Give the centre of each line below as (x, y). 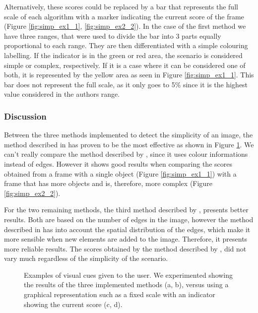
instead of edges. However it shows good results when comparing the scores (118, 163)
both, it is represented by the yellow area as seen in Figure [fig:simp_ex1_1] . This (129, 75)
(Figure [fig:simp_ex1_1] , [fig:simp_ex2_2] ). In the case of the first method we (125, 26)
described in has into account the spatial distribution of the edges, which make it (127, 229)
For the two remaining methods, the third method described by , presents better (126, 210)
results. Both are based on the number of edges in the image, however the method (129, 219)
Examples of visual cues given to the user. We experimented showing (129, 275)
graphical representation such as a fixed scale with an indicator (120, 294)
